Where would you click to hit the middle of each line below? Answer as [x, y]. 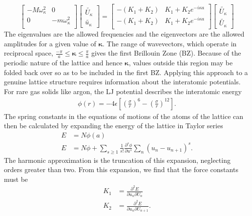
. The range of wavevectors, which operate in [170, 43]
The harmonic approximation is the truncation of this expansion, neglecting [117, 160]
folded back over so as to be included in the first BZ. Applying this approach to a [126, 72]
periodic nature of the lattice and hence [63, 63]
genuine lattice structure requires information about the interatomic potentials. [122, 82]
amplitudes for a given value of [50, 43]
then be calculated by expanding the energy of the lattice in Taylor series [114, 126]
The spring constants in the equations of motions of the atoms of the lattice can [124, 116]
